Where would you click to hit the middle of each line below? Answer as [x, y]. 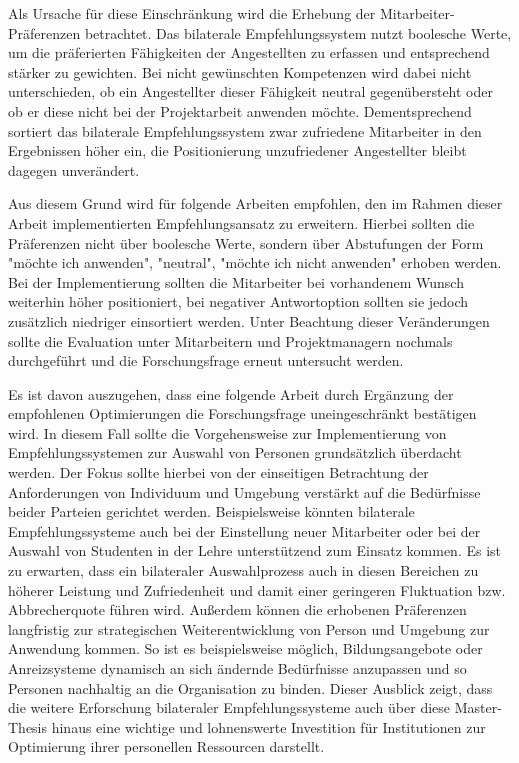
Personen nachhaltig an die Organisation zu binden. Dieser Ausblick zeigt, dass [250, 687]
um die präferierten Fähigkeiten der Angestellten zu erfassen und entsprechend [249, 52]
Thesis [28, 726]
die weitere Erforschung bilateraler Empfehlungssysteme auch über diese [229, 707]
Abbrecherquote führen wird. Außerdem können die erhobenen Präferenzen [237, 609]
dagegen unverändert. [74, 169]
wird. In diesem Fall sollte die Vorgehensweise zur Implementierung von [227, 432]
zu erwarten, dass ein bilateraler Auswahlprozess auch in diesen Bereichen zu [243, 570]
